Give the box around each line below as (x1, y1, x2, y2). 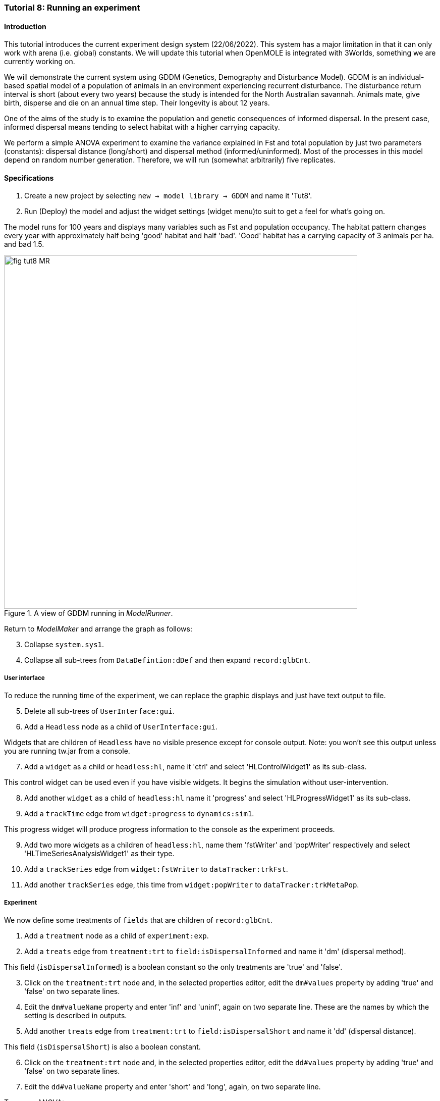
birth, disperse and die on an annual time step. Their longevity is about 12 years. (4, 98, 270, 108)
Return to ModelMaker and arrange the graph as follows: (4, 624, 192, 634)
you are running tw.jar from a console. (4, 747, 130, 756)
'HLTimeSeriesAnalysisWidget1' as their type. (24, 849, 175, 858)
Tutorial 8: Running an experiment (4, 3, 140, 13)
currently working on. (4, 57, 75, 66)
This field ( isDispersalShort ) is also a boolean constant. (4, 1042, 201, 1051)
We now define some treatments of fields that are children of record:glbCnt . (4, 916, 273, 924)
